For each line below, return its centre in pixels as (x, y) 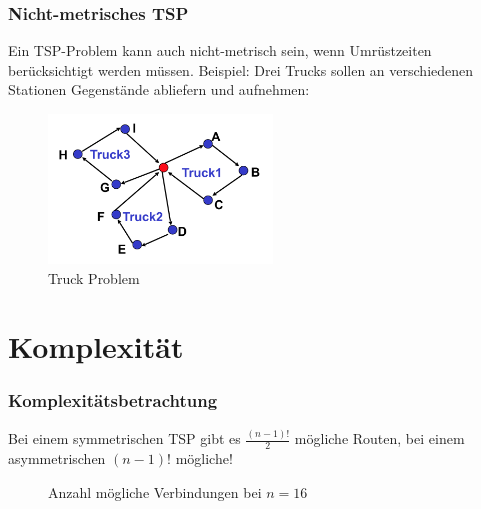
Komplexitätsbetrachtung (113, 400)
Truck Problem (94, 277)
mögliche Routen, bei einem (379, 438)
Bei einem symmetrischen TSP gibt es (124, 438)
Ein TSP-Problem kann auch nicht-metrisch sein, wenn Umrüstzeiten (220, 50)
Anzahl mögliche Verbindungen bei (155, 491)
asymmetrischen (57, 457)
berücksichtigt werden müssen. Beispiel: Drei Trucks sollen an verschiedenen (241, 69)
